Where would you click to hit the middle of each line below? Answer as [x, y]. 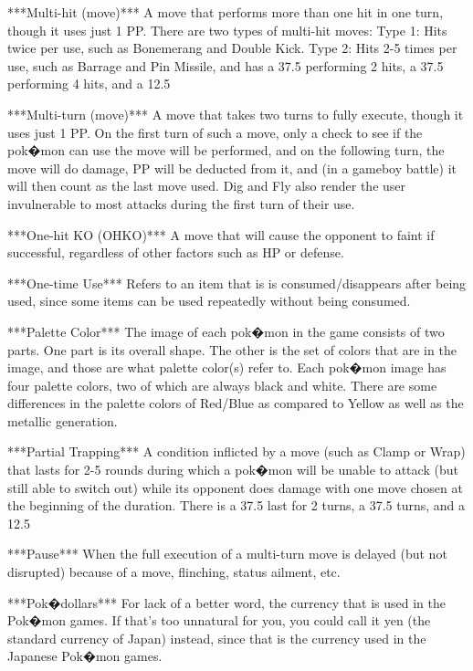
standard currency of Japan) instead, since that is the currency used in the [217, 638]
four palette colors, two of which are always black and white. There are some [222, 385]
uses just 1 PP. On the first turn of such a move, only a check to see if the [215, 132]
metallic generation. [63, 420]
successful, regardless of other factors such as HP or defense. [176, 252]
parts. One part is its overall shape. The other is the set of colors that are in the [232, 349]
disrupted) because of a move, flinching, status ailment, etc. [174, 572]
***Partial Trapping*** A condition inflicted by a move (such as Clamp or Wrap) [236, 451]
